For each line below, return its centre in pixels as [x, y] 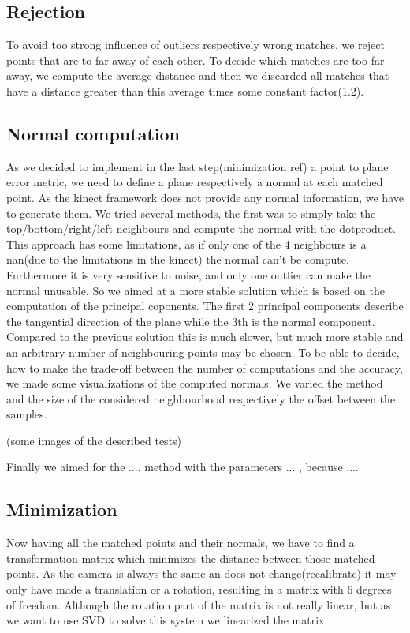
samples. [27, 414]
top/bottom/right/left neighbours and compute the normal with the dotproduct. [201, 228]
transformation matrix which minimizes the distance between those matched [191, 558]
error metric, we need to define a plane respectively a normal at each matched [195, 182]
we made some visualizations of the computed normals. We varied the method [195, 383]
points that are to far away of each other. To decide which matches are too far [196, 60]
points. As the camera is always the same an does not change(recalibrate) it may [201, 573]
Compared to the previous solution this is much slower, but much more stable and [205, 337]
